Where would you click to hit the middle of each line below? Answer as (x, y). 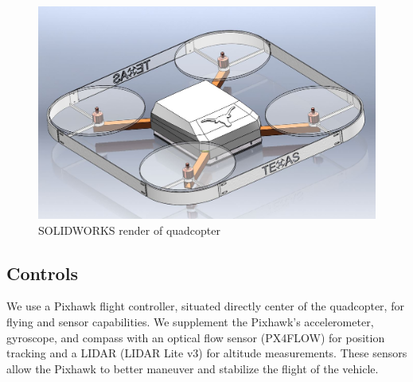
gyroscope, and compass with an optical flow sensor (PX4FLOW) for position (196, 337)
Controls (42, 273)
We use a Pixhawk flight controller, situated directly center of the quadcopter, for (205, 306)
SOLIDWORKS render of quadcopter (130, 230)
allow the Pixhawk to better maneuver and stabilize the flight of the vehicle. (193, 368)
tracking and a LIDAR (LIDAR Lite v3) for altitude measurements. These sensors (207, 353)
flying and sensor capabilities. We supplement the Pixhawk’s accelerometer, (190, 322)
